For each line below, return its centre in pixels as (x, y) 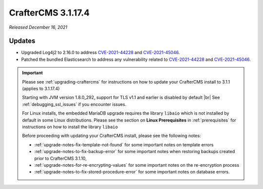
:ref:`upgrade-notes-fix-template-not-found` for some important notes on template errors (124, 145)
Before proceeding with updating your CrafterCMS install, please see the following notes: (112, 136)
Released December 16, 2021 (38, 27)
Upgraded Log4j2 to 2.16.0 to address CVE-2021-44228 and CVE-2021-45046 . (101, 52)
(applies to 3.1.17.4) (41, 89)
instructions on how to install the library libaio (70, 127)
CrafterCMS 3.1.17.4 (49, 13)
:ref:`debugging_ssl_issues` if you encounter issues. (74, 104)
